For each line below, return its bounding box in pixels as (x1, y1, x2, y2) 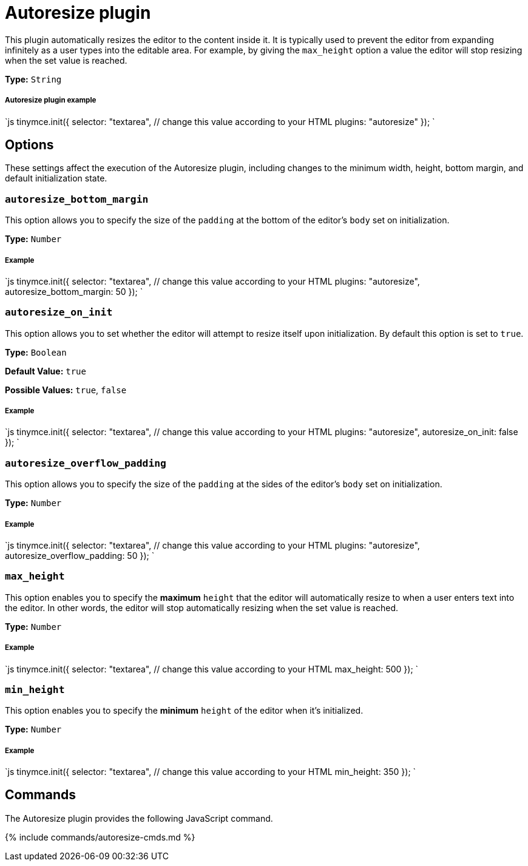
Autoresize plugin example (5, 96, 96, 105)
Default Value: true (5, 365, 86, 376)
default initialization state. (5, 173, 107, 184)
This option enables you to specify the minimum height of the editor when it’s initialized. (5, 705, 364, 716)
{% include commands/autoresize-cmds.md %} (5, 831, 195, 842)
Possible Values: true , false (5, 384, 127, 395)
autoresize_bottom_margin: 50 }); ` (5, 286, 143, 297)
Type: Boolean (5, 347, 67, 357)
